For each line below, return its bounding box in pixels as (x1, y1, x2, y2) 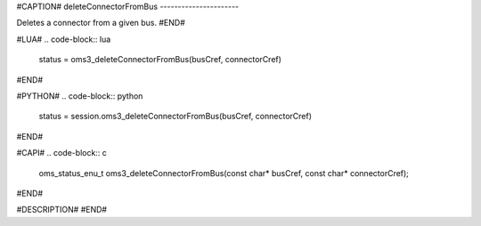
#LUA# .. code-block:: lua (16, 34, 111, 44)
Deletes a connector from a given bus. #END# (16, 18, 186, 28)
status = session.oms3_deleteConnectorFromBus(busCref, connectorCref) (38, 111, 312, 122)
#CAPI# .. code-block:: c (16, 148, 107, 158)
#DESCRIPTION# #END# (16, 205, 107, 215)
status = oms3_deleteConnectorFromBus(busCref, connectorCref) (38, 54, 282, 65)
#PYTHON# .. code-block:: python (16, 90, 143, 101)
